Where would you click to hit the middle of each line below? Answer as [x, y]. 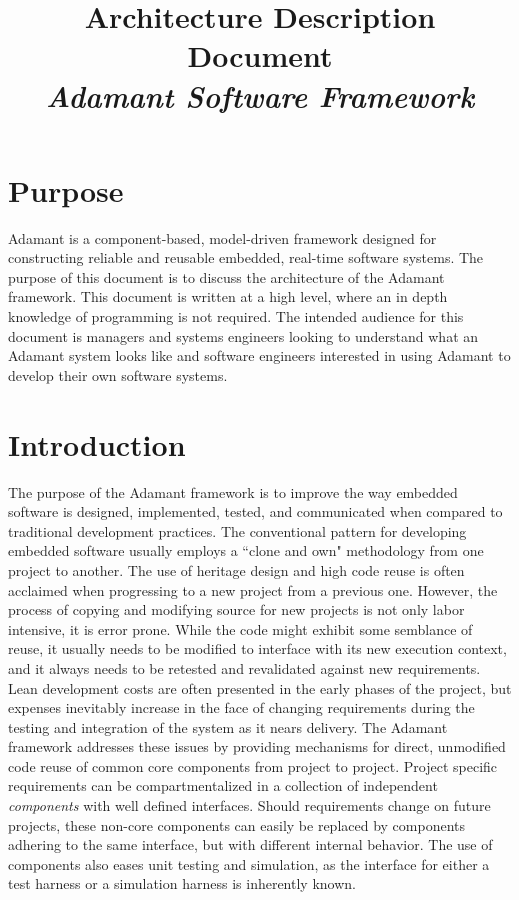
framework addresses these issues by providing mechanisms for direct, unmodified [257, 746]
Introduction [97, 443]
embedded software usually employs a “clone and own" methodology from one [246, 550]
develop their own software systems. [118, 374]
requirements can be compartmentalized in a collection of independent [223, 785]
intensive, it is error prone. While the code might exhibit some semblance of [240, 628]
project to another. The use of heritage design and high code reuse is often [236, 569]
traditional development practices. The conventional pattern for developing [237, 530]
